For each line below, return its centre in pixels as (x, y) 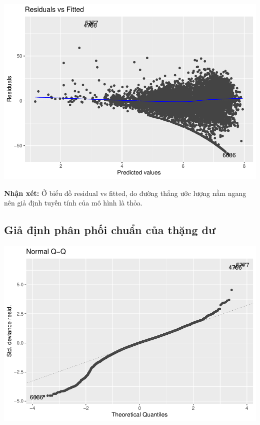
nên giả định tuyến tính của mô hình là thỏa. (73, 203)
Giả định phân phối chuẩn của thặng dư (110, 230)
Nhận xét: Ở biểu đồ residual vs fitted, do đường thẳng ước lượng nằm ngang (125, 193)
